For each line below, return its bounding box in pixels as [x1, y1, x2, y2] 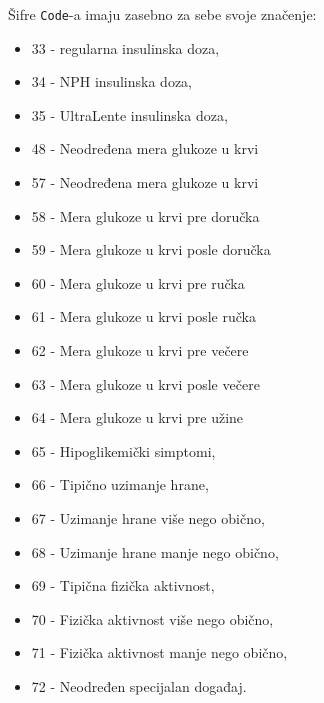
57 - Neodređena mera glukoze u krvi [31, 172, 259, 193]
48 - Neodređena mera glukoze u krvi [31, 138, 259, 159]
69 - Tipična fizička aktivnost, [31, 575, 215, 596]
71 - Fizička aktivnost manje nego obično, [31, 642, 288, 663]
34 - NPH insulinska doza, [31, 71, 192, 92]
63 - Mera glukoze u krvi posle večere [31, 373, 260, 394]
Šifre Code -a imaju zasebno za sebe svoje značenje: [8, 4, 317, 24]
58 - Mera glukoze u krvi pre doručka [31, 205, 260, 226]
